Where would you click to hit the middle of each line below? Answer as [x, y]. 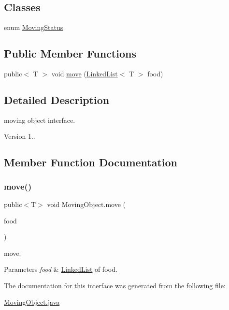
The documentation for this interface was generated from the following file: [115, 285]
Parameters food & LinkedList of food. [61, 269]
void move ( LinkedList [85, 74]
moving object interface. [40, 120]
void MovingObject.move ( [86, 204]
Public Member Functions [70, 53]
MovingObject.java [32, 302]
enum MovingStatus [34, 27]
